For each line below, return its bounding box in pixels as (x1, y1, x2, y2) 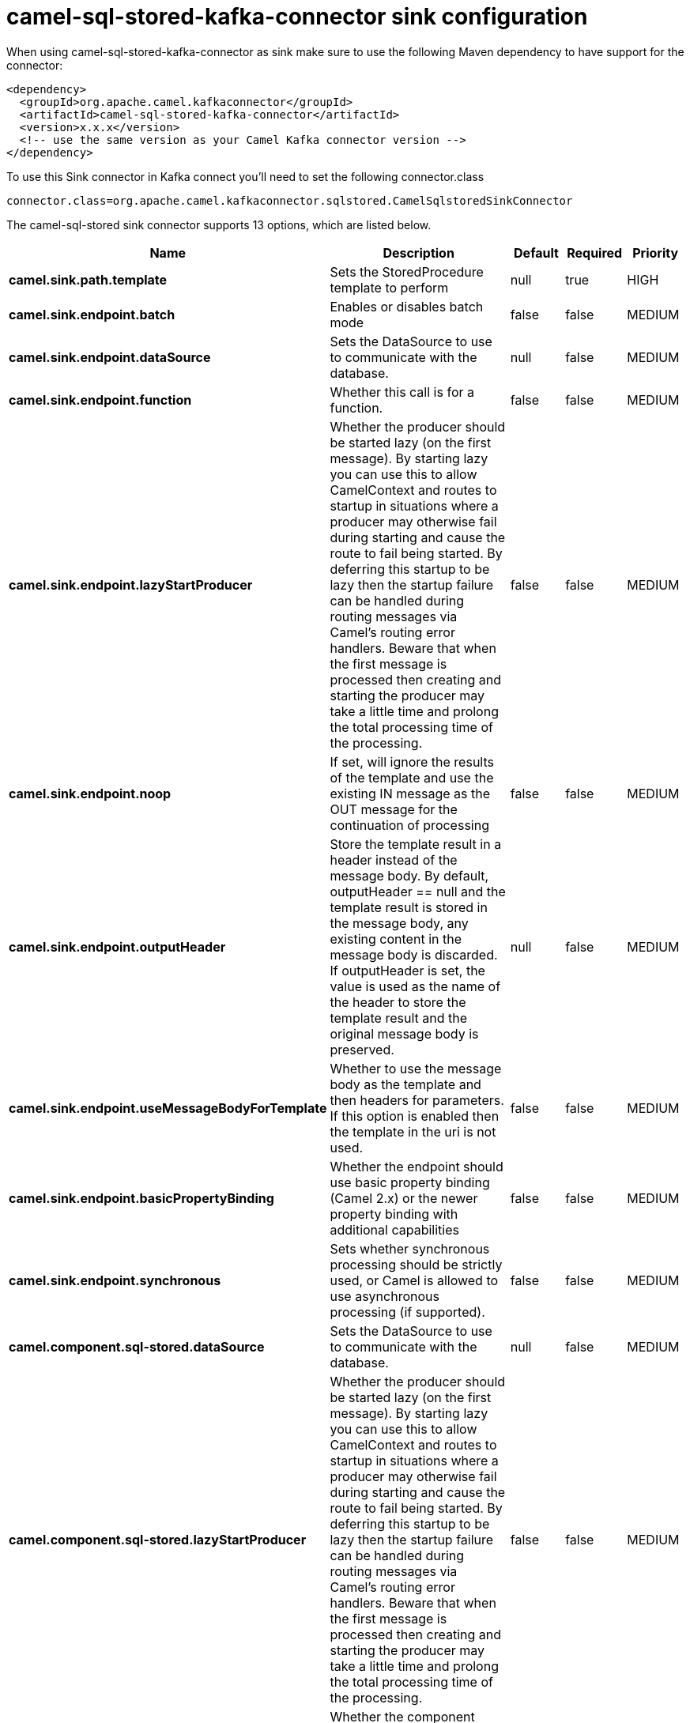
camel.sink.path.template (9, 271, 168, 288)
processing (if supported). (330, 1303, 485, 1320)
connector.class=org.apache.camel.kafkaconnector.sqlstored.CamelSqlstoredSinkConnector (6, 194, 573, 207)
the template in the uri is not (330, 1123, 496, 1140)
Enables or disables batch (330, 298, 484, 315)
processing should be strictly (330, 1256, 503, 1272)
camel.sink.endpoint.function (9, 391, 192, 408)
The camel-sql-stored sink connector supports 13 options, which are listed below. (6, 217, 432, 232)
